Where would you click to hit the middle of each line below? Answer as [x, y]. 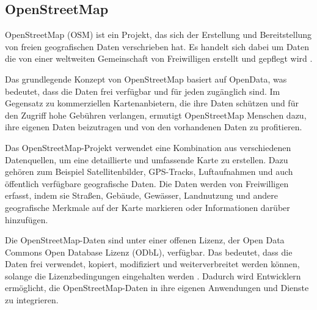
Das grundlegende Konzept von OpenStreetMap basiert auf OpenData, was [146, 79]
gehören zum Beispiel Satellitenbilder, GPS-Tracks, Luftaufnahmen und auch [149, 172]
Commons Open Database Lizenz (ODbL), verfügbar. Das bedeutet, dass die [149, 252]
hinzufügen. [27, 219]
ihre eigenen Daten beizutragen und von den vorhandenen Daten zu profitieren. [154, 127]
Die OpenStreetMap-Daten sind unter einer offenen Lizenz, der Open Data [145, 240]
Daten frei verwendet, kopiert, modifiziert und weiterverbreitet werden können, [152, 264]
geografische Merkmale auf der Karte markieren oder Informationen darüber [148, 207]
